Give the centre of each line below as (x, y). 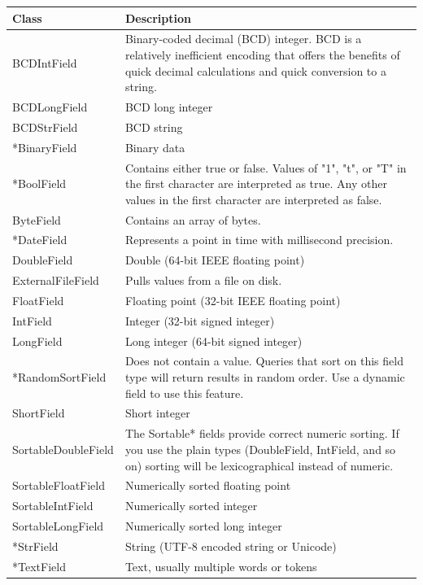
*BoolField (39, 183)
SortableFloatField (59, 485)
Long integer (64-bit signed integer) (214, 341)
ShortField (39, 413)
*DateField (40, 240)
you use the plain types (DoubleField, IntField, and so (260, 449)
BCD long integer (169, 106)
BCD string (154, 127)
